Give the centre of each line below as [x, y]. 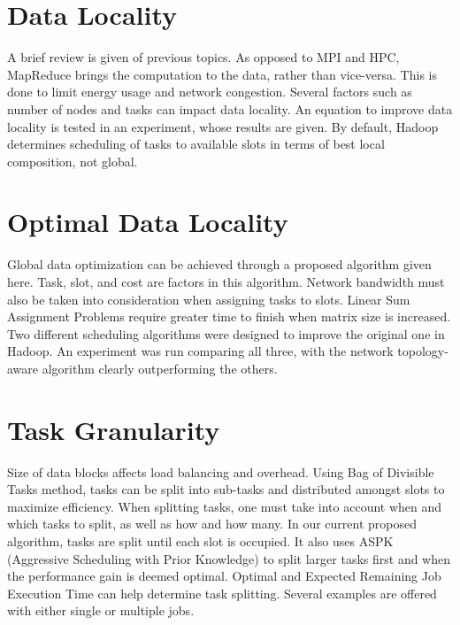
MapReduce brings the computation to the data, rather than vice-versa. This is [222, 74]
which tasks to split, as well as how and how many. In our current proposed [212, 524]
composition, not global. [73, 161]
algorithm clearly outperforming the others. [160, 368]
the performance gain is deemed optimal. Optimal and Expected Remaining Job [224, 576]
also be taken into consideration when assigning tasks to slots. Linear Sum [209, 299]
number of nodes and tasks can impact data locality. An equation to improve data [230, 108]
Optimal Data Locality [148, 222]
